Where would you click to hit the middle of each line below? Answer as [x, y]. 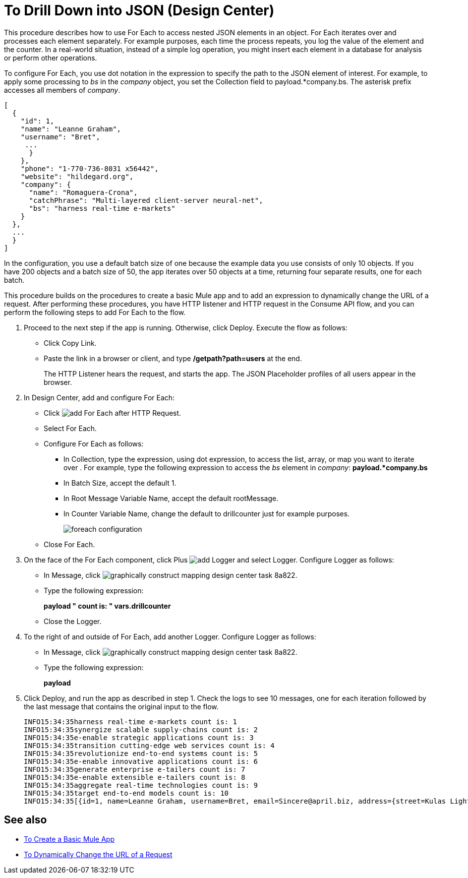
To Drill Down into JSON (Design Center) [139, 10]
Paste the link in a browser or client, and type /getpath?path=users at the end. [173, 358]
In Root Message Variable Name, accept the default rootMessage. [171, 498]
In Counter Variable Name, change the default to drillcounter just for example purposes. [206, 513]
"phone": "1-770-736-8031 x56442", [89, 168]
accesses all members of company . [62, 90]
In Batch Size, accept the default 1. [120, 483]
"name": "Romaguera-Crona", [83, 192]
